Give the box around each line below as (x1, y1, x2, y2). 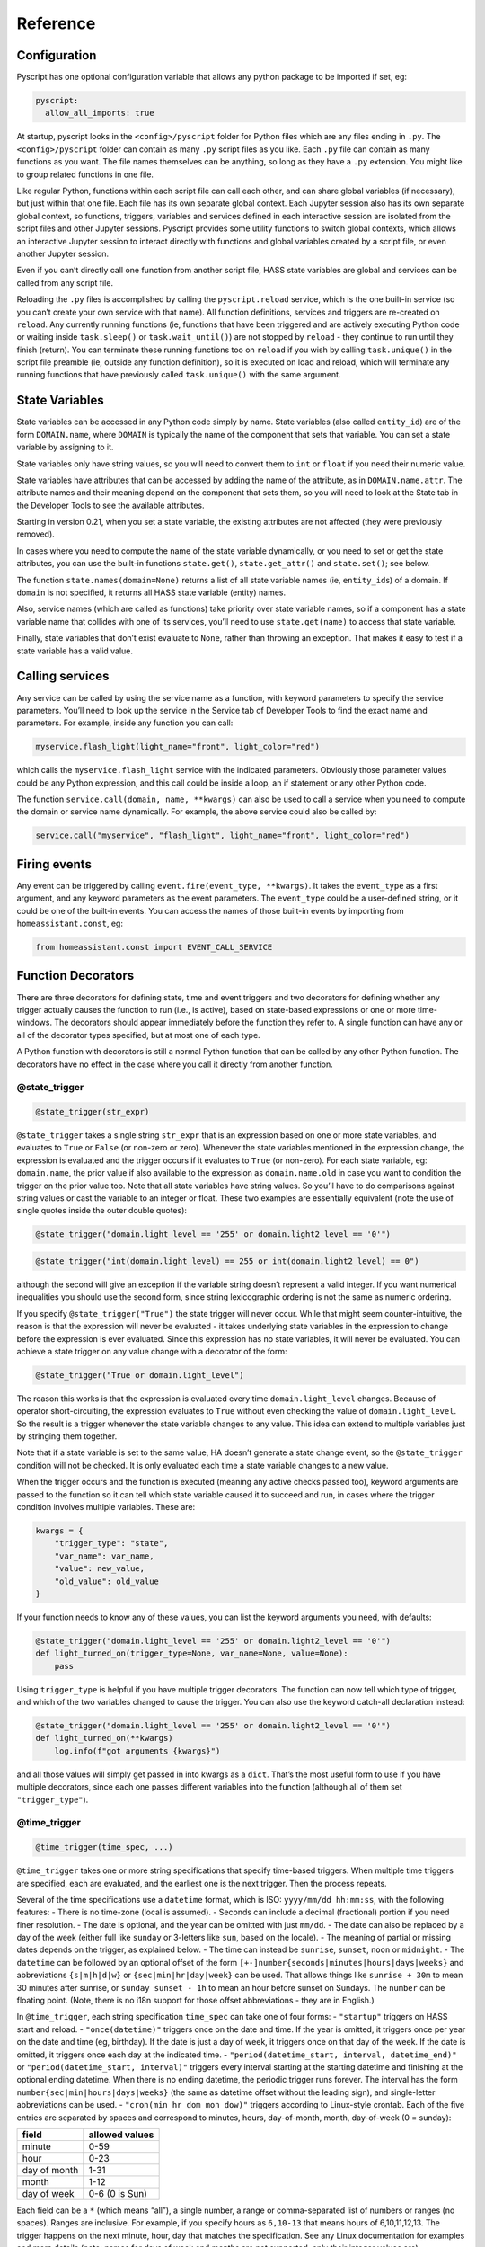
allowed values (88, 2128, 154, 2141)
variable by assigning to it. (16, 441, 114, 453)
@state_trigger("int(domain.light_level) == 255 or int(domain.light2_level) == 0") (35, 1256, 419, 1266)
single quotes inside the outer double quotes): (16, 1205, 188, 1216)
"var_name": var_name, (54, 1550, 154, 1561)
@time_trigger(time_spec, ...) (35, 1843, 174, 1852)
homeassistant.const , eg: (16, 918, 123, 929)
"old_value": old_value (54, 1576, 159, 1586)
